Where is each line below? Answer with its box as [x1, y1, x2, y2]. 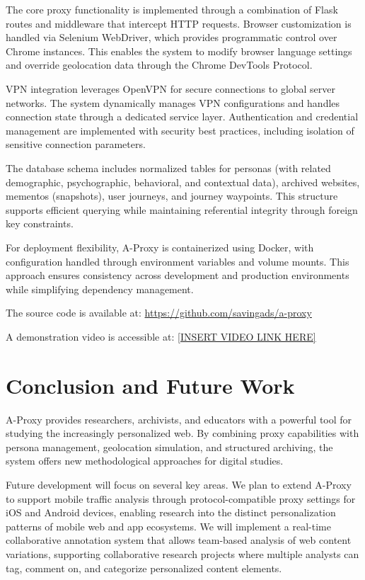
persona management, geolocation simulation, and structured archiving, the [6, 439, 333, 454]
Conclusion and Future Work [6, 370, 295, 399]
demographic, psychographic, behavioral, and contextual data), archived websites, [6, 174, 360, 189]
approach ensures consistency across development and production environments [6, 268, 349, 283]
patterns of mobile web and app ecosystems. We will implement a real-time [6, 518, 331, 533]
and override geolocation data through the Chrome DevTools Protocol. [6, 57, 313, 72]
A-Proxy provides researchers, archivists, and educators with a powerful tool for [6, 411, 352, 426]
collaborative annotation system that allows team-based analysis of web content [6, 533, 352, 547]
